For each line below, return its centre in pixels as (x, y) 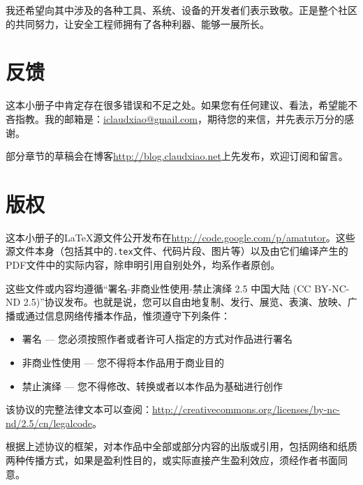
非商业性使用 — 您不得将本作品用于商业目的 (123, 363)
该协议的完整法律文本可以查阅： (79, 409)
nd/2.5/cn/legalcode (49, 423)
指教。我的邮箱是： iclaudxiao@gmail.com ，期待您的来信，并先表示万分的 (179, 118)
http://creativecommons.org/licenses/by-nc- (246, 409)
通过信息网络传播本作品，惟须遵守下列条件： (127, 315)
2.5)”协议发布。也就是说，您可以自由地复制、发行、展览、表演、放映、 (185, 302)
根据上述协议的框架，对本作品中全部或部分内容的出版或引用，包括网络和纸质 (181, 446)
